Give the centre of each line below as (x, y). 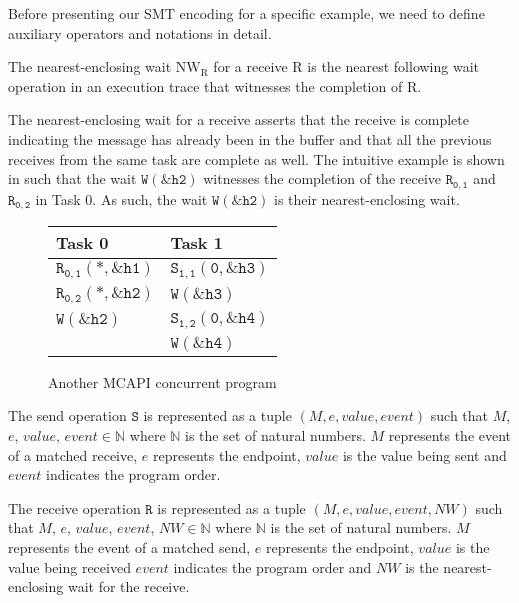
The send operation (67, 415)
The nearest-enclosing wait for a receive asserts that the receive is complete (238, 119)
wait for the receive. (128, 586)
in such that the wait (72, 178)
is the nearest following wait (393, 66)
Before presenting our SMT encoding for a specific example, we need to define (246, 13)
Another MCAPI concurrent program (162, 381)
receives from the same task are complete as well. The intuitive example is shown (256, 158)
